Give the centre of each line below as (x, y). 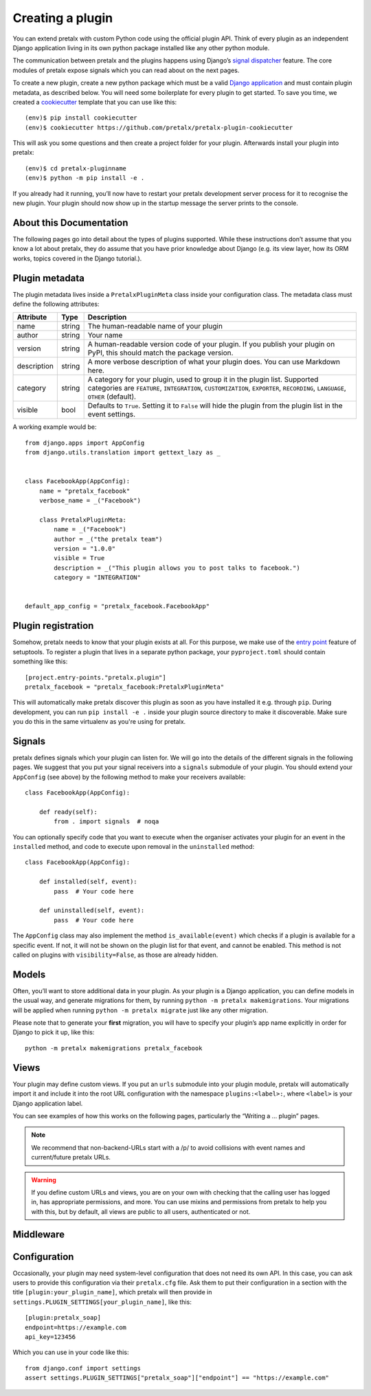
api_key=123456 (50, 1337)
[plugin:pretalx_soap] (63, 1318)
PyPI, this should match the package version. (160, 353)
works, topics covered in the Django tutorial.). (77, 258)
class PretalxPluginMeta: (83, 520)
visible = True (79, 558)
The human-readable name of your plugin (155, 326)
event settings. (112, 414)
